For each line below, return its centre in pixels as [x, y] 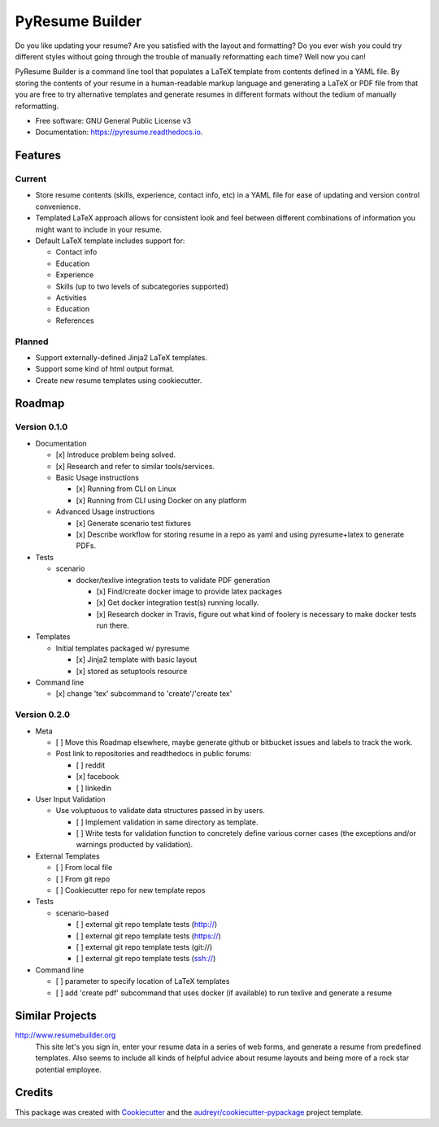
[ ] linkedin [93, 788]
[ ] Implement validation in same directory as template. [167, 822]
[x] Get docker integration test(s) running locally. [178, 603]
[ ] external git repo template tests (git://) [144, 946]
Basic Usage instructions [98, 477]
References [75, 320]
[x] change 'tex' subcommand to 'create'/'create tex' [144, 694]
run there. [113, 625]
